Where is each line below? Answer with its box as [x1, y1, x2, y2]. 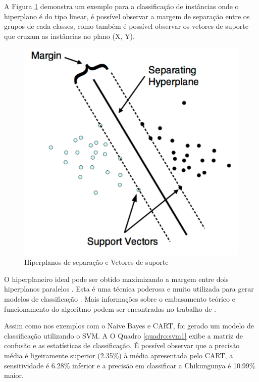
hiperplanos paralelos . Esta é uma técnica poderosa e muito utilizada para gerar [4, 283, 254, 294]
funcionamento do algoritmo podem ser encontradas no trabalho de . [4, 303, 216, 314]
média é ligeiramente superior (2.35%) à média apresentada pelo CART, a [4, 350, 233, 360]
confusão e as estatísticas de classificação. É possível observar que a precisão [4, 340, 240, 351]
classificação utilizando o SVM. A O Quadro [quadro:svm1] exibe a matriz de [4, 330, 243, 341]
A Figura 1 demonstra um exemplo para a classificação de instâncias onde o [4, 1, 239, 11]
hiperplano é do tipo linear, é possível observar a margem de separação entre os [4, 11, 250, 21]
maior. [4, 370, 24, 380]
